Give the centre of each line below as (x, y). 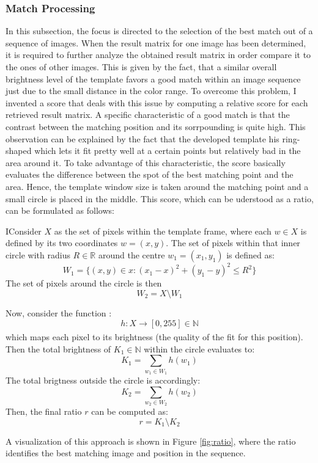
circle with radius (38, 254)
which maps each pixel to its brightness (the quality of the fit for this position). (154, 336)
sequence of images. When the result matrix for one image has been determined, (156, 42)
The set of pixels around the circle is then (84, 283)
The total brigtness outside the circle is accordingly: (103, 380)
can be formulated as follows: (60, 210)
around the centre (131, 254)
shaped (19, 151)
